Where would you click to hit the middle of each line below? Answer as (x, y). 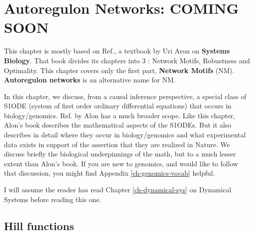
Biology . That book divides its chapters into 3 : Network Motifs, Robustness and (127, 60)
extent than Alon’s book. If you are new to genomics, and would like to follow (121, 163)
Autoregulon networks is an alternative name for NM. (90, 80)
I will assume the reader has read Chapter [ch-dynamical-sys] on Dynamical (118, 190)
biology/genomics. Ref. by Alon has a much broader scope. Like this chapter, (120, 115)
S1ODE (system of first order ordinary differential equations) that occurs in (118, 106)
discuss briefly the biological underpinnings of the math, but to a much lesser (120, 154)
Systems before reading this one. (53, 199)
